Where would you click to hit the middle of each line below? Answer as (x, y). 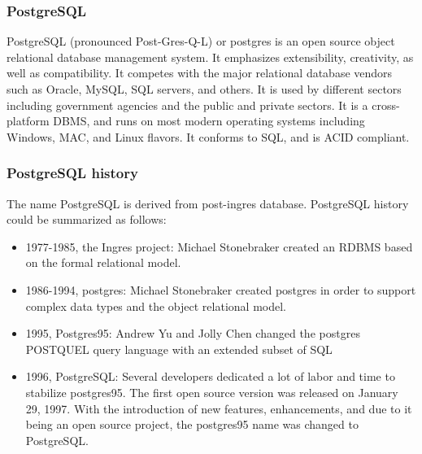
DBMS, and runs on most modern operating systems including (209, 121)
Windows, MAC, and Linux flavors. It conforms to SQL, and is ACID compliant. (208, 136)
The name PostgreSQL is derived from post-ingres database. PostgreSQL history (208, 203)
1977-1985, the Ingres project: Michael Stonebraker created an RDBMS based (219, 246)
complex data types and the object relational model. (156, 306)
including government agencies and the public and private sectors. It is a (187, 105)
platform (28, 121)
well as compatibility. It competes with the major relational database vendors (200, 73)
